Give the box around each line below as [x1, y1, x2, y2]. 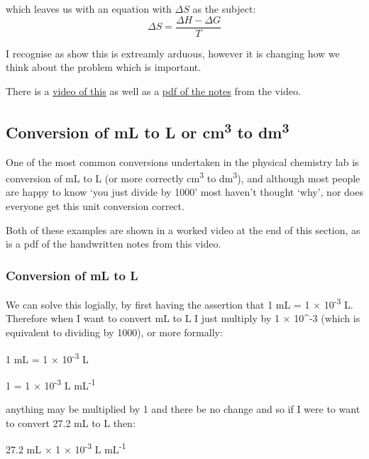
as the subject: [192, 1, 256, 16]
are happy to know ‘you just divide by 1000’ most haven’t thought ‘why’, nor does [6, 184, 363, 199]
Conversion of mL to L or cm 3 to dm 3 [6, 118, 290, 143]
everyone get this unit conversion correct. [6, 199, 184, 214]
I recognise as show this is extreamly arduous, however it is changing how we [6, 45, 340, 60]
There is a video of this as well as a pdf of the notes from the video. [6, 83, 301, 98]
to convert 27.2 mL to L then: [6, 415, 136, 430]
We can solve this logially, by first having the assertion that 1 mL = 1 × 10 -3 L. [6, 295, 353, 311]
